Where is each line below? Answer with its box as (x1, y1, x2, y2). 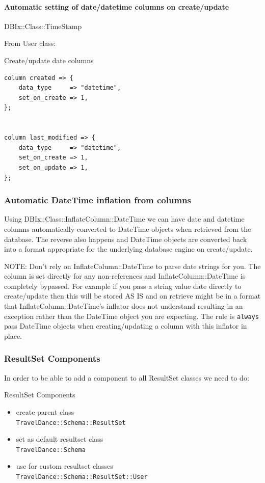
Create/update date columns (4, 55, 94, 65)
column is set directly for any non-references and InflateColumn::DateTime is (4, 271, 246, 281)
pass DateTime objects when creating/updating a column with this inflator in (4, 320, 247, 331)
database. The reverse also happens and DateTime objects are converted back (4, 233, 247, 244)
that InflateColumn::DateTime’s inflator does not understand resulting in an (4, 301, 243, 311)
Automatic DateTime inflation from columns (4, 194, 191, 206)
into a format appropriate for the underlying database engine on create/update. (4, 244, 253, 254)
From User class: (4, 38, 56, 48)
